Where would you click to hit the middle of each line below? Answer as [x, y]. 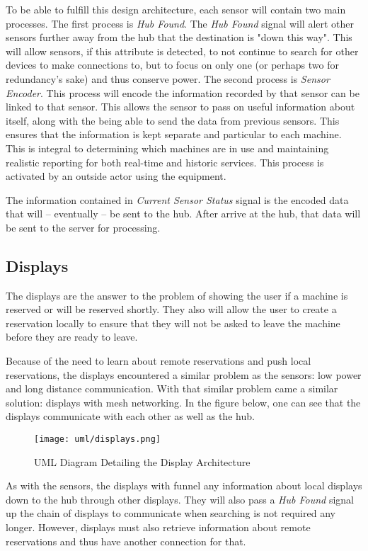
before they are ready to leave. [72, 337]
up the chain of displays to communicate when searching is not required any [171, 513]
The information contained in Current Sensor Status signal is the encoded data [177, 199]
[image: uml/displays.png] [97, 439]
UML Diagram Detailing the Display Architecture [142, 461]
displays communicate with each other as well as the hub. [130, 416]
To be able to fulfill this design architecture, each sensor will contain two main [176, 9]
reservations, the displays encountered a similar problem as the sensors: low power [184, 374]
